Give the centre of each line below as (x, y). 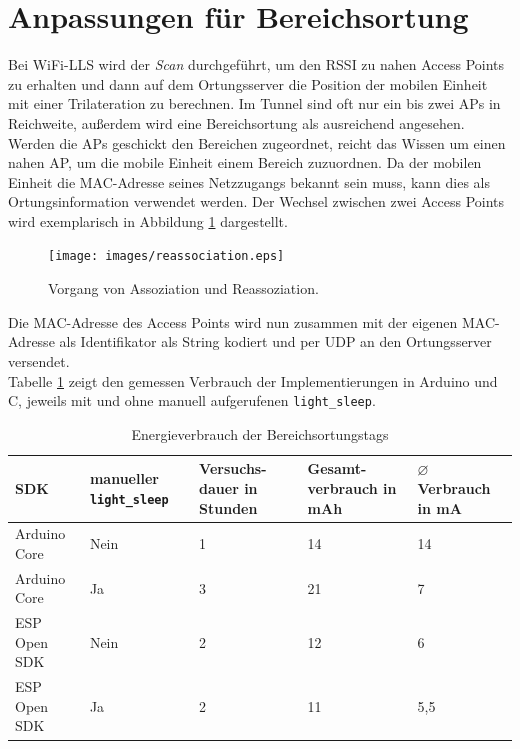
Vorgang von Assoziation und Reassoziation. (183, 288)
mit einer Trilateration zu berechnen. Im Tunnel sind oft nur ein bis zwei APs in (254, 103)
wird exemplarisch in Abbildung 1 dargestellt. (148, 220)
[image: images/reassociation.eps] (166, 256)
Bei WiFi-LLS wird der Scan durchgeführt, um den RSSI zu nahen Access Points (256, 64)
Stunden (228, 507)
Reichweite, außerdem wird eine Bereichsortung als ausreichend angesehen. (236, 122)
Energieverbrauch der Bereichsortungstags (260, 433)
